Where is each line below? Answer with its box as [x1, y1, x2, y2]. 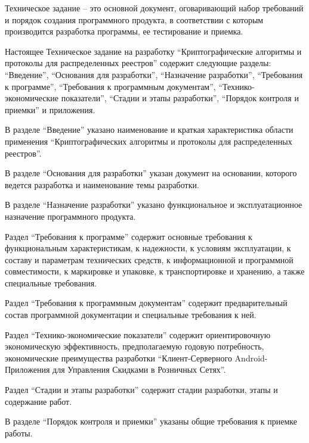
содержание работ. [5, 395, 72, 407]
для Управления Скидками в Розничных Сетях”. [52, 363, 226, 376]
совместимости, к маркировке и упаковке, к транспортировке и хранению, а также [5, 265, 305, 277]
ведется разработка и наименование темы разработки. [5, 178, 199, 191]
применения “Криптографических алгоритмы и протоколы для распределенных [5, 135, 292, 147]
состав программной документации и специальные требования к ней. [5, 308, 257, 321]
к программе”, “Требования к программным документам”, [5, 80, 216, 92]
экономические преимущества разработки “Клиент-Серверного [5, 351, 232, 364]
